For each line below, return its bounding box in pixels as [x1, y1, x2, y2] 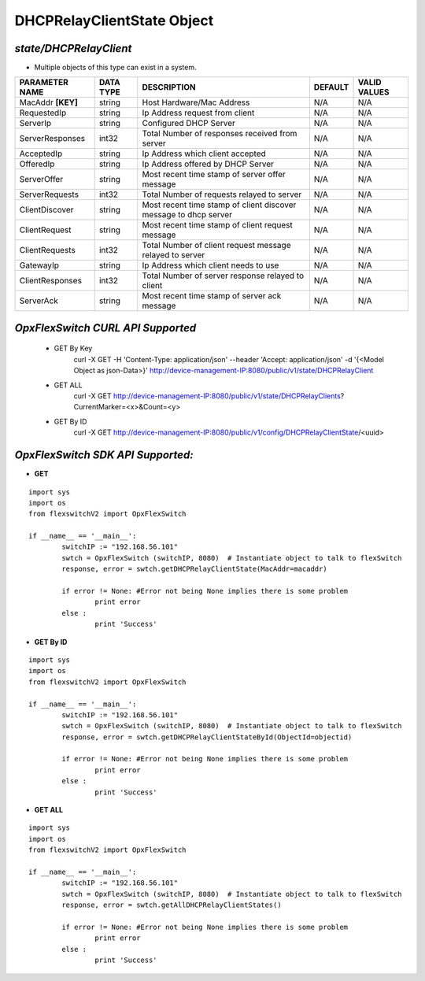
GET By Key [54, 343, 93, 354]
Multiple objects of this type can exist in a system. [34, 63, 197, 72]
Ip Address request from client [142, 107, 255, 118]
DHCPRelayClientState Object [14, 12, 214, 29]
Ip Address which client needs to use [142, 260, 279, 271]
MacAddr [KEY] [19, 97, 78, 108]
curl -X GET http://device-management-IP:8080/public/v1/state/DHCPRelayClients [73, 391, 342, 401]
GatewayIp [19, 260, 59, 271]
